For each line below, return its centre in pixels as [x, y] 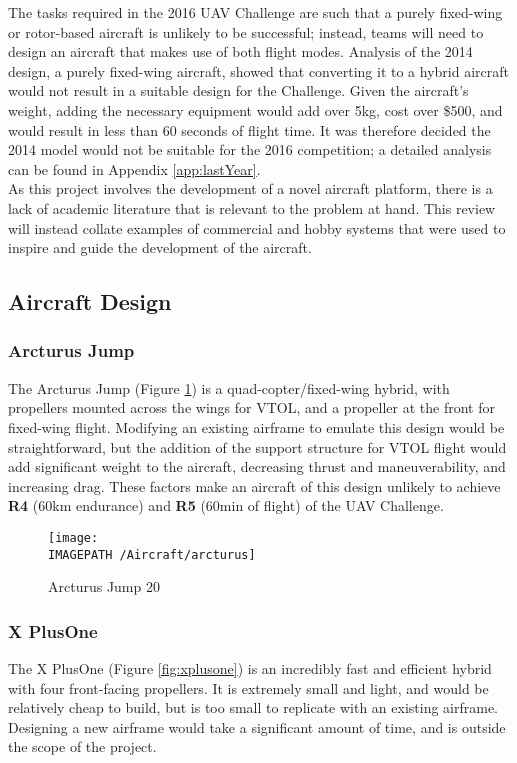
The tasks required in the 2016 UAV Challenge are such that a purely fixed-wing [255, 12]
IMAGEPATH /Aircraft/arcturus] [152, 554]
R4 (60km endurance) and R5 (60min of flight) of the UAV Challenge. [226, 505]
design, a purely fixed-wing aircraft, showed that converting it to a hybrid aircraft [258, 70]
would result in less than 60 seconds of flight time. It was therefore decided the [249, 129]
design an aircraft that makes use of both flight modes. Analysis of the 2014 [240, 51]
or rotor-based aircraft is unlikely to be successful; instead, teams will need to [246, 31]
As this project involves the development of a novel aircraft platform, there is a [250, 188]
